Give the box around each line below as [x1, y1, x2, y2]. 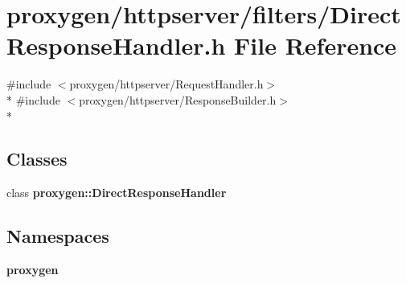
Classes [6, 146, 68, 171]
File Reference [234, 29, 397, 62]
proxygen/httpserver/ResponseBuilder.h [79, 91, 277, 108]
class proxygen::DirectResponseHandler [6, 184, 227, 201]
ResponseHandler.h [6, 29, 226, 62]
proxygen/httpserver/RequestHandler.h [69, 76, 264, 92]
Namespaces [6, 224, 109, 248]
